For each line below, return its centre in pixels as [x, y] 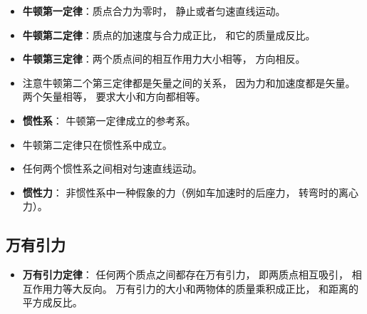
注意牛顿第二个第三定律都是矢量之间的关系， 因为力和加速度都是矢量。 [189, 82]
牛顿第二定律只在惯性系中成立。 [97, 144]
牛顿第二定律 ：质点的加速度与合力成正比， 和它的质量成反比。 [169, 35]
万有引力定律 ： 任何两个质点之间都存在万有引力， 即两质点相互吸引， [186, 274]
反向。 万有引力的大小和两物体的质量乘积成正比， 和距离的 [221, 288]
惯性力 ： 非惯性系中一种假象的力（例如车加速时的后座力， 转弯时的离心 [191, 192]
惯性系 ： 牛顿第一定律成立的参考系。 [109, 120]
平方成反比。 [52, 302]
